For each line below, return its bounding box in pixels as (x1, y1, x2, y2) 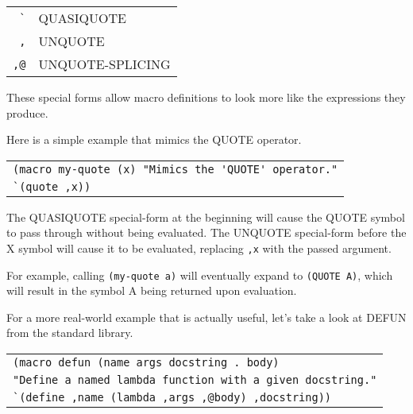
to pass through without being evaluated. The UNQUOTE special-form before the (6, 224, 407, 241)
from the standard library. (6, 324, 133, 341)
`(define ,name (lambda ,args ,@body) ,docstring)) (13, 391, 332, 404)
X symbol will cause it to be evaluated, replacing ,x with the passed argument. (6, 239, 392, 256)
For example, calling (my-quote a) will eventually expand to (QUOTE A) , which (6, 266, 393, 283)
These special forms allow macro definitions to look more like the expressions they (6, 89, 406, 105)
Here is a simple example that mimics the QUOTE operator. (6, 131, 302, 148)
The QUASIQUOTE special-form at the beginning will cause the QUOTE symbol (6, 208, 405, 225)
